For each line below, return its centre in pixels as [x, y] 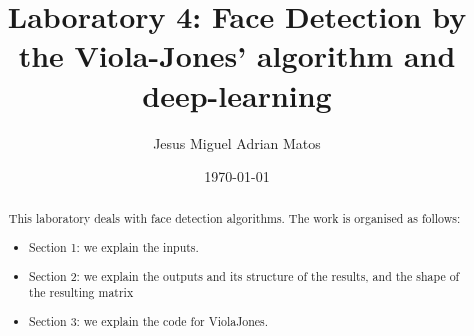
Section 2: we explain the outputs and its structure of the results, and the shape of [244, 275]
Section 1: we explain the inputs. [114, 247]
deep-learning [237, 94]
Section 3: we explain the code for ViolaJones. [149, 320]
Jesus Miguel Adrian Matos [237, 142]
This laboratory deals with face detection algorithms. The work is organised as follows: [234, 218]
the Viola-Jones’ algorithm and [237, 55]
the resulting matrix [81, 292]
